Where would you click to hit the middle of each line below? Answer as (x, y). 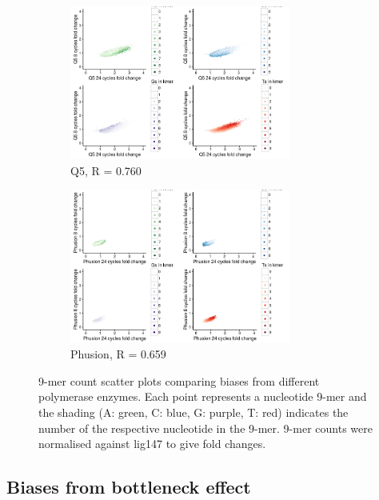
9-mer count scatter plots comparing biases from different (179, 380)
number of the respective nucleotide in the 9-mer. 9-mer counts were (205, 428)
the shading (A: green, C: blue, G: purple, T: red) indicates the (193, 412)
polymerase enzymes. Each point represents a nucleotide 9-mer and (203, 396)
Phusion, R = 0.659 (118, 354)
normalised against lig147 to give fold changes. (152, 444)
